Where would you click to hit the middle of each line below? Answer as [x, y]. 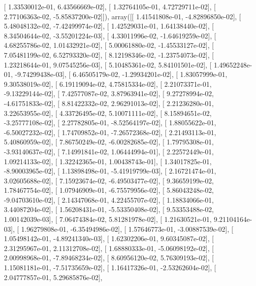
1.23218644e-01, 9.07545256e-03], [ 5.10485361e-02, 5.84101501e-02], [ [108, 64]
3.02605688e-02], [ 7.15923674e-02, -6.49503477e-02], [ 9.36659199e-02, [109, 180]
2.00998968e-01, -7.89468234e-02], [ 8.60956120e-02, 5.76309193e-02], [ [109, 258]
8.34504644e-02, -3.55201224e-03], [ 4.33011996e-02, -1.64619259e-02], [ [110, 35]
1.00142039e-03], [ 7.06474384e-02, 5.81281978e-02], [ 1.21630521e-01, [108, 219]
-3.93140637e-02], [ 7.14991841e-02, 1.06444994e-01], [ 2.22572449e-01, [109, 151]
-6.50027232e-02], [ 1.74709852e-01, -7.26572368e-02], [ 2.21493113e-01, [110, 132]
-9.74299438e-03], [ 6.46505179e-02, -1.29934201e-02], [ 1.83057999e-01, [121, 74]
